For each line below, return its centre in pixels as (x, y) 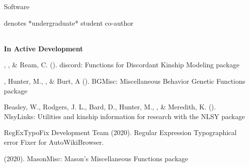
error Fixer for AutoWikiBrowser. (54, 142)
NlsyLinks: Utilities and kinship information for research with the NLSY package (124, 116)
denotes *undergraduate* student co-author (69, 23)
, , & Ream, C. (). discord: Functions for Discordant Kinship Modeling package (122, 65)
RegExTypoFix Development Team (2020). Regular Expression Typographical (120, 132)
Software (17, 6)
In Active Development (43, 48)
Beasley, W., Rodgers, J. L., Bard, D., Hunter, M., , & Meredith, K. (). (110, 107)
